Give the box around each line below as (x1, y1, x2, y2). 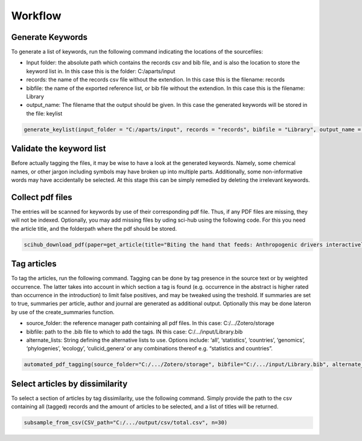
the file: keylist (26, 109, 63, 117)
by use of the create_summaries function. (11, 308, 115, 315)
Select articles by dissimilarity (11, 378, 128, 389)
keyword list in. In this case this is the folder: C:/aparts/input (26, 67, 176, 75)
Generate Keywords (11, 32, 87, 42)
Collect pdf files (11, 192, 72, 202)
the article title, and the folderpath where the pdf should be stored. (11, 225, 177, 232)
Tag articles (11, 259, 57, 269)
